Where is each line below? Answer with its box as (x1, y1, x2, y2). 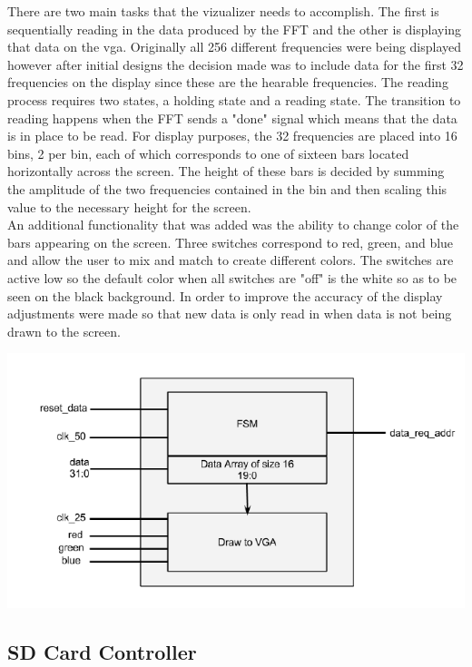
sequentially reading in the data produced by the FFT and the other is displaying (7, 19, 462, 38)
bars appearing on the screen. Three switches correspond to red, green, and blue (7, 232, 454, 251)
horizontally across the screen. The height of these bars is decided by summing (7, 162, 445, 181)
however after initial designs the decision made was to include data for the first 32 (7, 54, 464, 74)
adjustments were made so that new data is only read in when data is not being (7, 304, 452, 323)
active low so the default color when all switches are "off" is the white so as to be (7, 268, 457, 287)
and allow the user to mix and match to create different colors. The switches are (7, 250, 454, 270)
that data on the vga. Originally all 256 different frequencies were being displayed (7, 37, 462, 56)
